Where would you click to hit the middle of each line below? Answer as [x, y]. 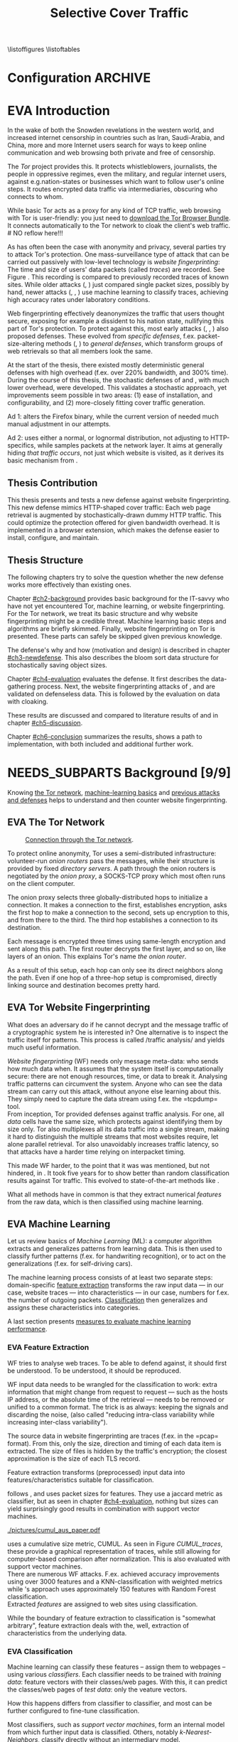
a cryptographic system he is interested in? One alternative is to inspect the [118, 1032]
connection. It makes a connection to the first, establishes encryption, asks [117, 904]
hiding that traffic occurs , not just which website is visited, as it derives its [116, 453]
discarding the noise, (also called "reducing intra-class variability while [111, 1414]
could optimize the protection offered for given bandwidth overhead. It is [114, 523]
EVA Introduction [59, 110]
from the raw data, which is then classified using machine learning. [106, 1201]
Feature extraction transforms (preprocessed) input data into [96, 1472]
